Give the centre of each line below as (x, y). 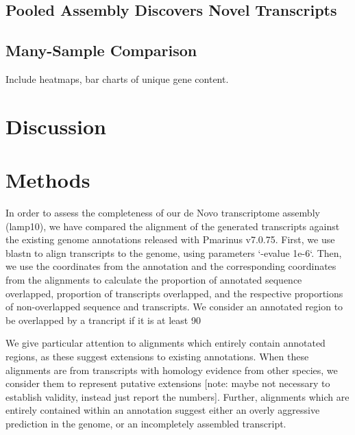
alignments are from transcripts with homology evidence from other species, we (172, 370)
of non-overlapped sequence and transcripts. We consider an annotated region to (174, 307)
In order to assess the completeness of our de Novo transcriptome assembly (163, 213)
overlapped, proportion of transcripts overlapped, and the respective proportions (174, 293)
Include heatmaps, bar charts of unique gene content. (117, 78)
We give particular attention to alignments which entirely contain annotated (166, 343)
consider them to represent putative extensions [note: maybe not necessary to (168, 383)
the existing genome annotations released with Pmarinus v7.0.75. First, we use (170, 239)
